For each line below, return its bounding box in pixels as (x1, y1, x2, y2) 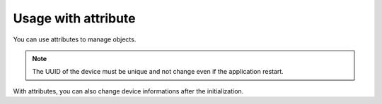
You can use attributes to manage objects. (13, 35, 137, 44)
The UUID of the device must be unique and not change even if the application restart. (32, 67, 284, 76)
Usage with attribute (13, 11, 136, 26)
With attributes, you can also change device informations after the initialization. (13, 86, 244, 95)
